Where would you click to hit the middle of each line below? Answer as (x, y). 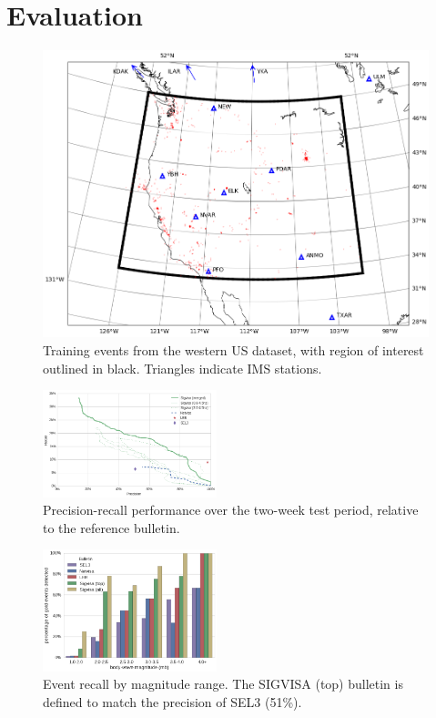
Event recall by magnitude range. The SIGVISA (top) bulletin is (223, 684)
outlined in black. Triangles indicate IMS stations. (183, 368)
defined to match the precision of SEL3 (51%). (172, 701)
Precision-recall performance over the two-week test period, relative (231, 510)
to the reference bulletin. (112, 527)
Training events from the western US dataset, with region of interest (233, 349)
